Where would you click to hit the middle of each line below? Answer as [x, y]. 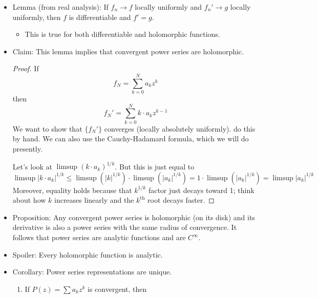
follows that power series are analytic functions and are [99, 237]
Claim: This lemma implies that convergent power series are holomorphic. [128, 51]
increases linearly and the [94, 200]
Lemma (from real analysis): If [60, 7]
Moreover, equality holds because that [72, 190]
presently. [27, 148]
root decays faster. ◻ [181, 200]
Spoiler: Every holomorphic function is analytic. [88, 254]
